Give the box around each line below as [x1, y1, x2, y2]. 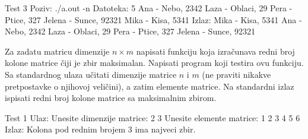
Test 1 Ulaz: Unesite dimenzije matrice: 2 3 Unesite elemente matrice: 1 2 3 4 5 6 [5, 111, 300, 124]
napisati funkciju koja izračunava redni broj [136, 45, 295, 57]
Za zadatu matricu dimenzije [5, 45, 110, 57]
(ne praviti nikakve [202, 68, 271, 80]
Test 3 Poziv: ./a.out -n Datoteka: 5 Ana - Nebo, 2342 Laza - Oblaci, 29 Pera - [5, 2, 293, 14]
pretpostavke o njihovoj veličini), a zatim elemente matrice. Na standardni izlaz [5, 80, 294, 92]
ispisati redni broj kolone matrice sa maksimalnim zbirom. [5, 91, 217, 104]
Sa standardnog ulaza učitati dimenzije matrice [5, 68, 177, 80]
